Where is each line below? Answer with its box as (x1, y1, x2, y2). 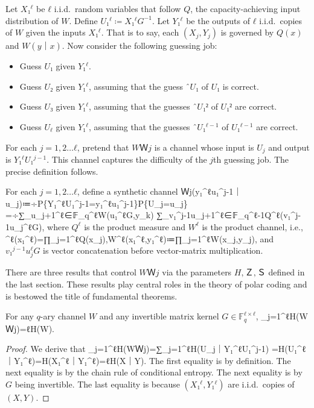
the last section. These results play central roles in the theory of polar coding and (5, 277, 307, 290)
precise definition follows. (5, 165, 98, 177)
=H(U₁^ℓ (271, 342, 306, 355)
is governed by (220, 26, 274, 39)
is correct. (222, 80, 259, 92)
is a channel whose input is (154, 140, 254, 153)
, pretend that (77, 140, 129, 153)
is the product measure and (84, 220, 185, 233)
